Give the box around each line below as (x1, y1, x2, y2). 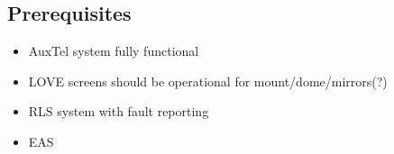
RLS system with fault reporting (28, 102, 209, 121)
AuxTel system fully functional (28, 41, 199, 60)
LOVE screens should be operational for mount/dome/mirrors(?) (28, 71, 388, 90)
